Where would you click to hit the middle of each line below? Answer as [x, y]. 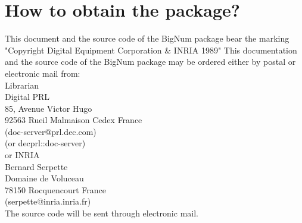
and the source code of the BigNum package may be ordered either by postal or [150, 62]
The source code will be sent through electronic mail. [102, 213]
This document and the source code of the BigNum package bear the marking [147, 38]
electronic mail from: [43, 73]
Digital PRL [27, 97]
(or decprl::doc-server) [45, 143]
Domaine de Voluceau [44, 178]
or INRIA [22, 155]
